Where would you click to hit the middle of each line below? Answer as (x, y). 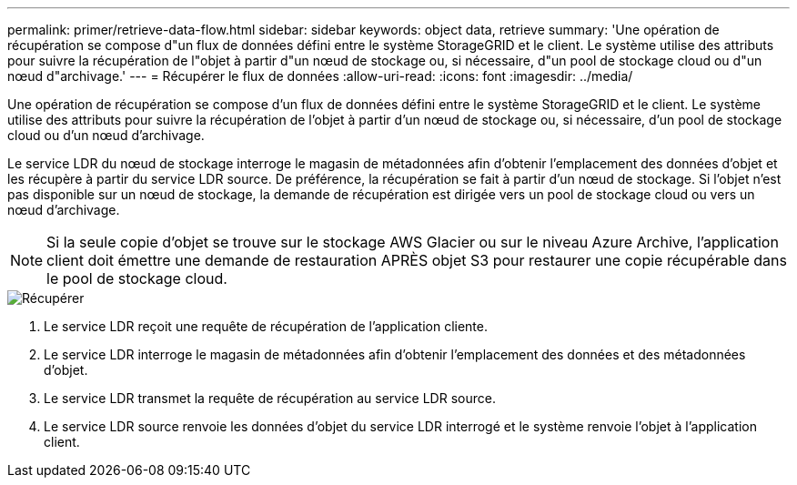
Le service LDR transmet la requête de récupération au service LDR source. (270, 398)
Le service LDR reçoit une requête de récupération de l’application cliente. (266, 326)
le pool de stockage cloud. (137, 278)
